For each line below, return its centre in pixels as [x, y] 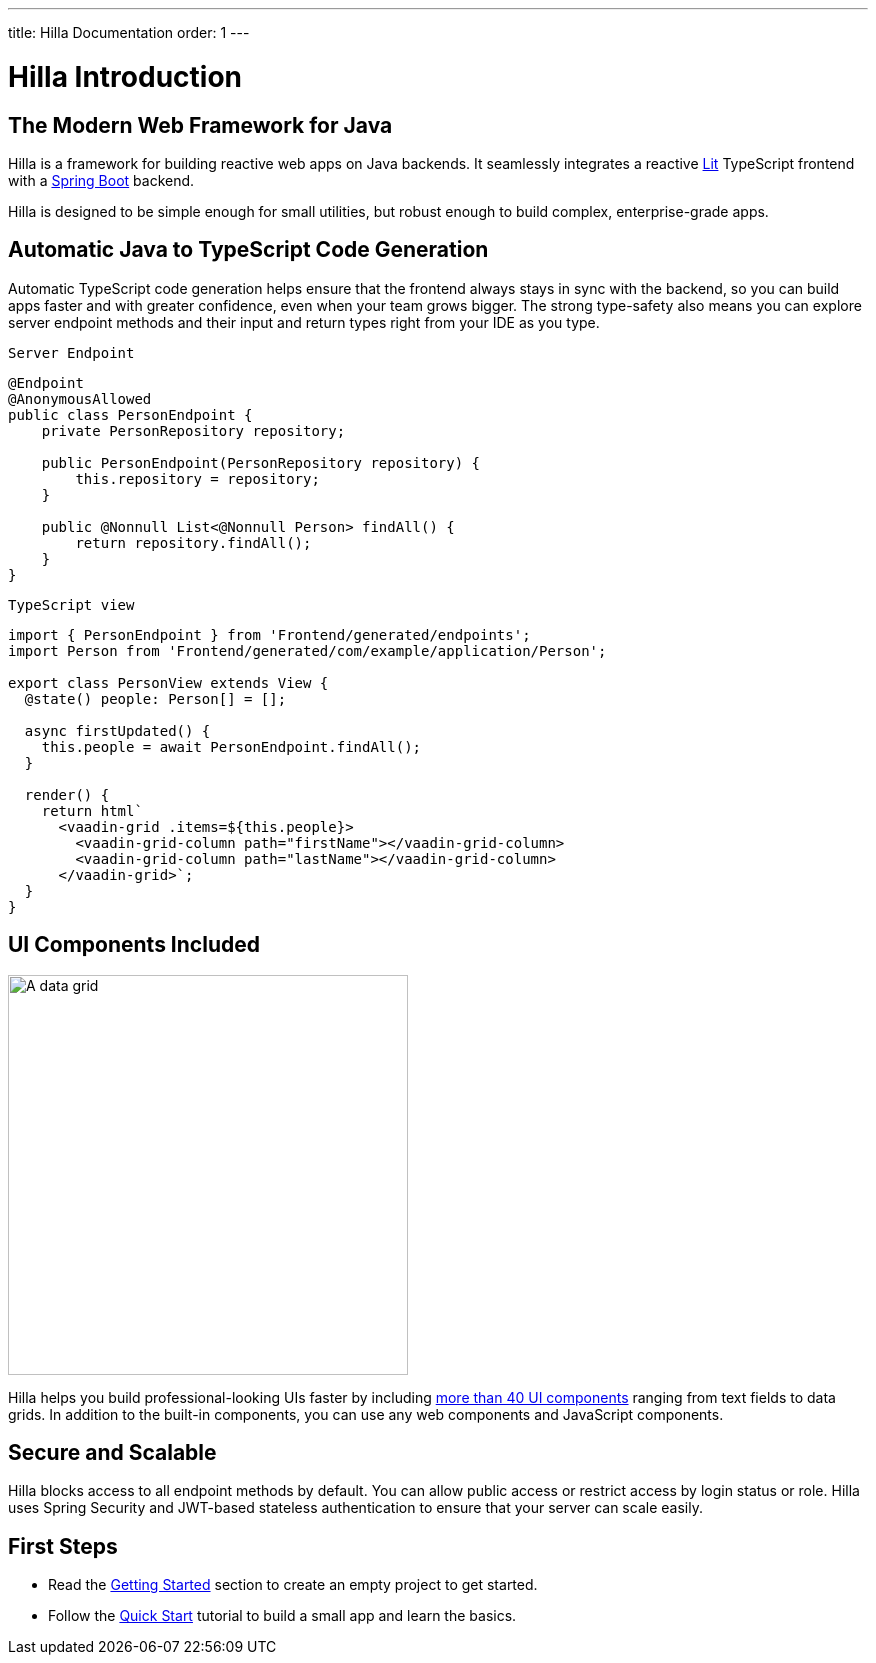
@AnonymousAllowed [80, 398]
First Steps [63, 1546]
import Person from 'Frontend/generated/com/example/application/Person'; [307, 650]
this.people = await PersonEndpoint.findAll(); [231, 746]
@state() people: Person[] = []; [155, 698]
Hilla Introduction [125, 76]
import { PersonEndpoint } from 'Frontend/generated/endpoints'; [269, 634]
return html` [92, 810]
